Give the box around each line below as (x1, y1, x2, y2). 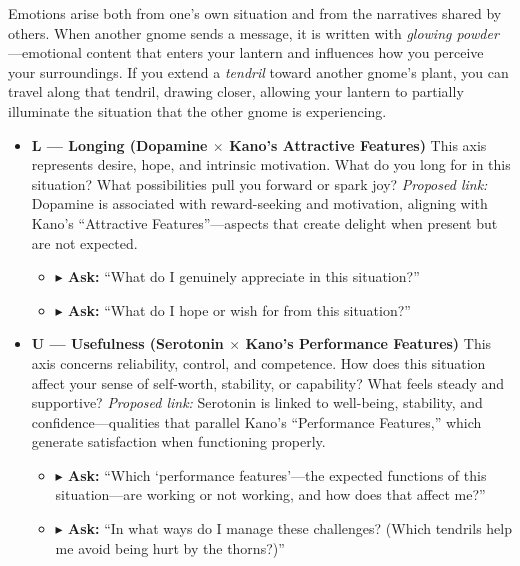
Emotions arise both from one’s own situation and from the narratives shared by (8, 3, 502, 23)
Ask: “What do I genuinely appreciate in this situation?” (67, 266, 420, 287)
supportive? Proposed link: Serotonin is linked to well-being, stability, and (31, 392, 483, 413)
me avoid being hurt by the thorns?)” (55, 537, 285, 558)
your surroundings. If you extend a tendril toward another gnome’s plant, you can (8, 61, 509, 82)
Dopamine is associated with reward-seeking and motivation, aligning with (31, 193, 488, 214)
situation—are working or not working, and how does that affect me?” (55, 484, 486, 505)
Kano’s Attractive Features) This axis (229, 134, 487, 155)
